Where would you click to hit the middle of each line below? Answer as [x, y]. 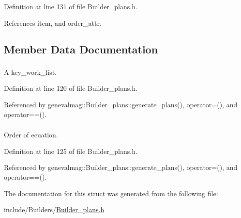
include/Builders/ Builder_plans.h [54, 210]
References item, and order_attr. [53, 23]
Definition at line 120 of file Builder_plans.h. [71, 88]
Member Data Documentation [81, 49]
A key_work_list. [30, 72]
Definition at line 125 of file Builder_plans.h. [71, 151]
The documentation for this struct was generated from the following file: [111, 193]
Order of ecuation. [31, 135]
